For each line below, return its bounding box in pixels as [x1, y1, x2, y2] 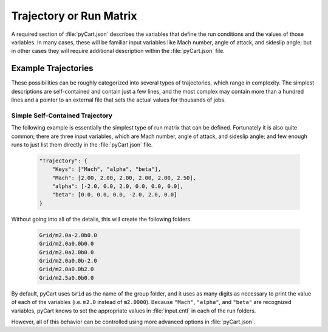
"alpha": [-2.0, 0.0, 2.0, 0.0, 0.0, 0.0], [52, 183, 183, 190]
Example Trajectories [11, 63, 94, 74]
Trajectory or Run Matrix [11, 9, 137, 22]
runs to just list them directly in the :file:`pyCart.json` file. [11, 140, 153, 148]
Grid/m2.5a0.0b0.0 [39, 274, 94, 281]
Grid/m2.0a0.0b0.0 [39, 240, 94, 247]
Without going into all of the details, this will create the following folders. [11, 215, 192, 223]
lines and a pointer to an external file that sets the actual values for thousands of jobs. [11, 96, 226, 103]
